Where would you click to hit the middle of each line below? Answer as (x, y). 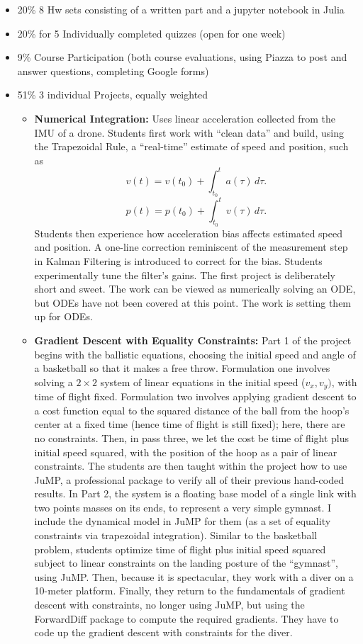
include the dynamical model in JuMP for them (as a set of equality (183, 521)
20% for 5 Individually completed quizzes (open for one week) (151, 33)
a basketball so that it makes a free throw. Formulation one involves (182, 368)
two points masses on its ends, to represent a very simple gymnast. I (183, 507)
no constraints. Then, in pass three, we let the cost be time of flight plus (192, 437)
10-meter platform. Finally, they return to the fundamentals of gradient (190, 591)
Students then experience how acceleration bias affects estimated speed (188, 233)
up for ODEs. (63, 316)
